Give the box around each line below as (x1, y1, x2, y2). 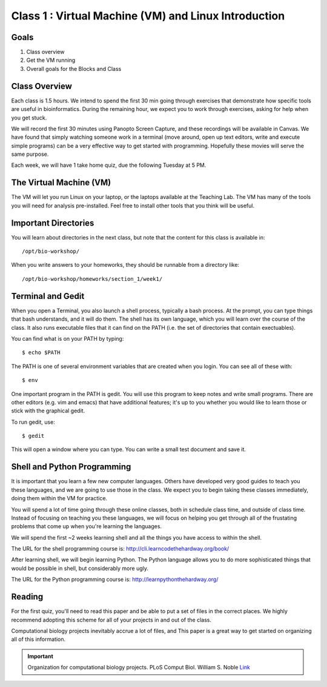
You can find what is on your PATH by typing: (11, 335, 124, 342)
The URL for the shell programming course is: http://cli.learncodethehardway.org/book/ (11, 545, 230, 552)
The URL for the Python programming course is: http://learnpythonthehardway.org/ (11, 576, 219, 583)
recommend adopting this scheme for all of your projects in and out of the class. (11, 616, 212, 623)
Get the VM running (26, 56, 76, 64)
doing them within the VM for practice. (11, 495, 108, 502)
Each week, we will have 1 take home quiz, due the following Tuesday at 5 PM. (11, 161, 206, 169)
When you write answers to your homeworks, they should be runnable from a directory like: (11, 261, 239, 269)
